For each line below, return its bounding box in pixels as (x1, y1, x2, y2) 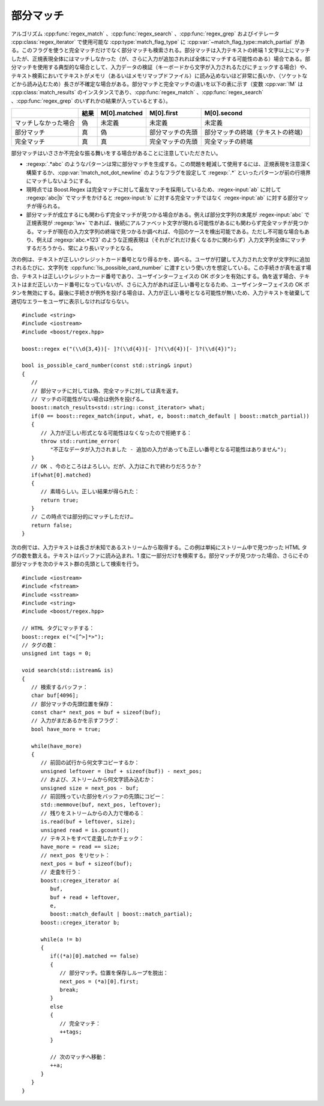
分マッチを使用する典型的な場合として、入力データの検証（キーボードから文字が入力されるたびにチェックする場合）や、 (11, 64, 310, 71)
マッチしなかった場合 (14, 119, 75, 127)
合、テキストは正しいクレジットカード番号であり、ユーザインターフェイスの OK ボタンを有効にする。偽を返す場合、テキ (11, 272, 310, 279)
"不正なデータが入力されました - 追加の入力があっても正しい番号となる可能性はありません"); (50, 446, 287, 453)
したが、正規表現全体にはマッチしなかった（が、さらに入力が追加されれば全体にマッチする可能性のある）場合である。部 (11, 55, 311, 62)
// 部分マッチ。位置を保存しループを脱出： (59, 970, 169, 976)
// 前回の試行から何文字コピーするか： (40, 759, 140, 766)
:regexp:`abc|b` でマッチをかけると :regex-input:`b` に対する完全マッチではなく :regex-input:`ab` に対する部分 (26, 194, 298, 201)
